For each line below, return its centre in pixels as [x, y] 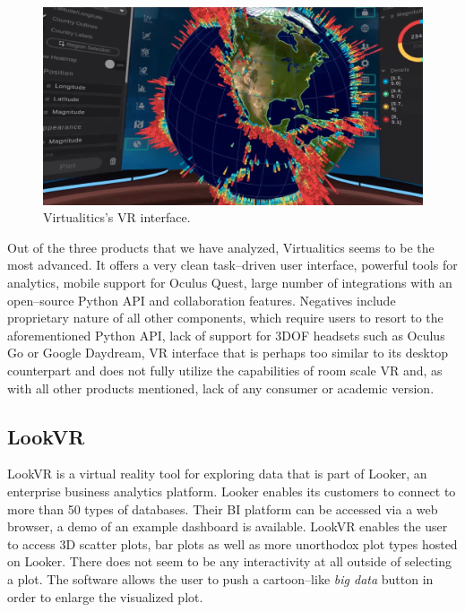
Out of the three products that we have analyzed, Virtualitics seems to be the [221, 247]
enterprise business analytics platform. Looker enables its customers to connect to [232, 491]
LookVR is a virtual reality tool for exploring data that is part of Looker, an [217, 474]
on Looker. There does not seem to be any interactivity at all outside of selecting [230, 561]
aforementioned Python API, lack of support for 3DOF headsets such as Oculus [226, 335]
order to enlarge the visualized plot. [105, 596]
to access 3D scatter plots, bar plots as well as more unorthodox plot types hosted [232, 543]
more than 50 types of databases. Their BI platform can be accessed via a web [223, 509]
